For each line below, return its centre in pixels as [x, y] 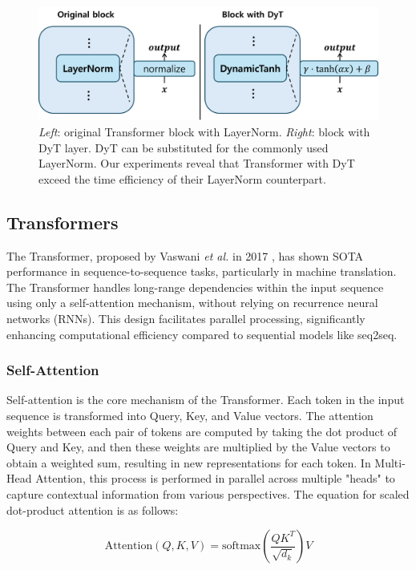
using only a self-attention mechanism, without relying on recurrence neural [192, 303]
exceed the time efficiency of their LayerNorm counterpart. [182, 178]
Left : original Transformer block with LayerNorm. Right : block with [204, 132]
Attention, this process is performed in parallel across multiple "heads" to [215, 478]
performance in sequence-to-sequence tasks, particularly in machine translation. [202, 271]
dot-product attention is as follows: [93, 509]
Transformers [63, 222]
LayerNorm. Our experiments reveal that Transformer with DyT [197, 163]
